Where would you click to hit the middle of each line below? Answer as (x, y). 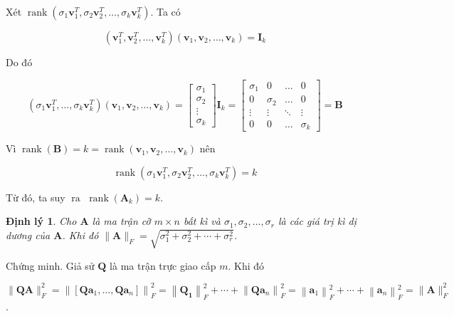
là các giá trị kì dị (317, 221)
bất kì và (202, 221)
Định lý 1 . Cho (41, 221)
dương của (28, 235)
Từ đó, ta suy (36, 197)
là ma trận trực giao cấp (163, 265)
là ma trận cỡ (121, 221)
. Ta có (165, 11)
